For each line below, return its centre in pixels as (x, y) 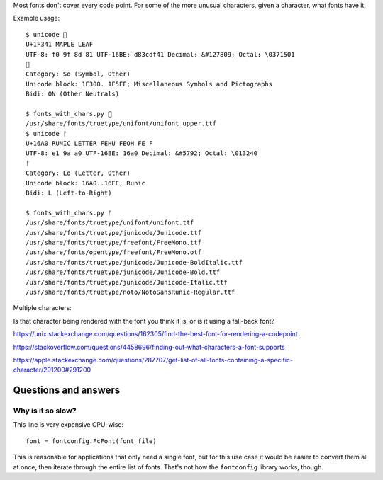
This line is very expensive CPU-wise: (68, 425)
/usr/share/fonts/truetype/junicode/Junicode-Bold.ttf (123, 272)
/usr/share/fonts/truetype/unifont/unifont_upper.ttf (121, 124)
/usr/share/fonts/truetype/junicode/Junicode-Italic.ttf (127, 282)
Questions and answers (67, 390)
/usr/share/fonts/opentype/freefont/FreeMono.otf (114, 252)
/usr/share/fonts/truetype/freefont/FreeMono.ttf (114, 242)
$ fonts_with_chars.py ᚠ (69, 213)
